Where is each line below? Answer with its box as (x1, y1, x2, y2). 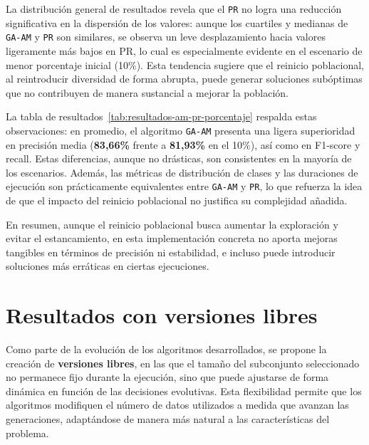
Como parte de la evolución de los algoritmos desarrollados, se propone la (6, 342, 327, 357)
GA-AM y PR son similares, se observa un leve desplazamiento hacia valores (6, 29, 326, 44)
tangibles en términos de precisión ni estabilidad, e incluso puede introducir (6, 244, 336, 259)
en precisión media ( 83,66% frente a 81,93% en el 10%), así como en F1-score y (6, 137, 360, 152)
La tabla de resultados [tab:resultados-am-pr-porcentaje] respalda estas (6, 109, 317, 124)
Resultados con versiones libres (6, 300, 318, 330)
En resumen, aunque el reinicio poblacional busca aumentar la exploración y (6, 216, 338, 231)
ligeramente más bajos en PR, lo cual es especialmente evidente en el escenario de (6, 43, 363, 58)
